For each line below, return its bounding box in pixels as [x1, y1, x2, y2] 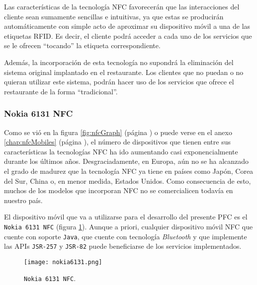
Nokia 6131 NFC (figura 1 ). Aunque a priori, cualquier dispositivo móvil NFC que [4, 221, 253, 231]
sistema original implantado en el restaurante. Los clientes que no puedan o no [4, 67, 244, 77]
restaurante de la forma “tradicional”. [4, 86, 118, 96]
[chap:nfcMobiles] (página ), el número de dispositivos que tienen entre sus [4, 137, 231, 147]
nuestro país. [4, 195, 43, 205]
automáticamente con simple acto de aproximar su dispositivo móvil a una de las [4, 21, 251, 31]
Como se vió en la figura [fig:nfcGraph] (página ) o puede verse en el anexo [4, 127, 232, 137]
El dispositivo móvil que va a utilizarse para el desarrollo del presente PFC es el [4, 212, 248, 222]
